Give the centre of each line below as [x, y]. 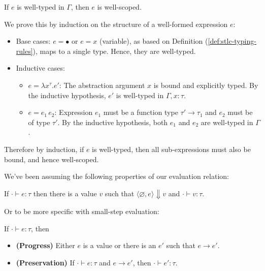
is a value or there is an [120, 245]
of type [39, 122]
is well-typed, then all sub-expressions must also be [171, 149]
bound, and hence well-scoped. [52, 159]
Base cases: [33, 41]
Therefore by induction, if [44, 149]
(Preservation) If [45, 262]
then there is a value [65, 193]
